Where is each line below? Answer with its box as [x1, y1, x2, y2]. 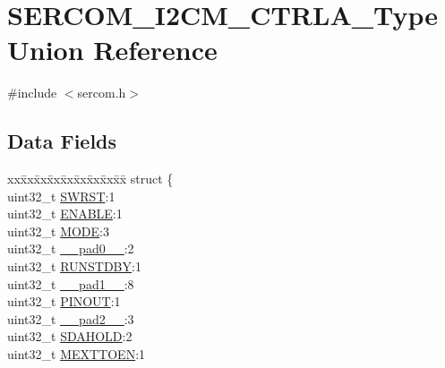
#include [7, 83, 57, 102]
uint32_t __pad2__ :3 [7, 309, 134, 328]
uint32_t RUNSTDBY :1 [7, 257, 141, 276]
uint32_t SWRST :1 [7, 186, 116, 205]
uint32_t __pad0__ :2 [7, 239, 134, 258]
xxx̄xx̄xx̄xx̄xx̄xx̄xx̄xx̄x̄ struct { [7, 169, 174, 188]
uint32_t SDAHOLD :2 [7, 327, 133, 346]
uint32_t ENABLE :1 [7, 204, 123, 223]
